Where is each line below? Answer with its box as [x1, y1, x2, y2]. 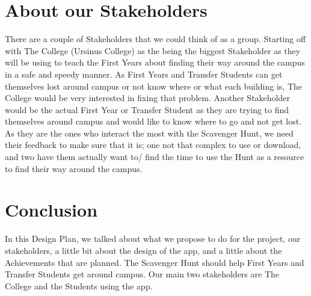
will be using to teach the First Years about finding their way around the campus [5, 56, 305, 69]
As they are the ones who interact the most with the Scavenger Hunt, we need [5, 126, 294, 139]
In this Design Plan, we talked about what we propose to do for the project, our [5, 232, 301, 245]
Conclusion [5, 197, 98, 222]
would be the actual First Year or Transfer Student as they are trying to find [5, 103, 289, 116]
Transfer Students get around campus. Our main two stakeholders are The [5, 268, 280, 280]
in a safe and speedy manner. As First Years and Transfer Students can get [5, 67, 283, 80]
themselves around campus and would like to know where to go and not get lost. [5, 115, 302, 128]
